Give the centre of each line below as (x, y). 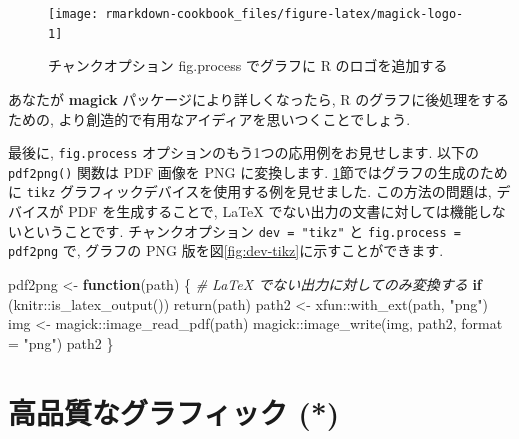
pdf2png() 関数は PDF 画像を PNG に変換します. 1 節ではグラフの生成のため (258, 171)
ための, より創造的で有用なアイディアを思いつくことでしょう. (209, 118)
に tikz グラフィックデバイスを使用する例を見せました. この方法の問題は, (250, 191)
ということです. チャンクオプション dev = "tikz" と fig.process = (241, 230)
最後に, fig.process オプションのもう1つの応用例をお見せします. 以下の (244, 152)
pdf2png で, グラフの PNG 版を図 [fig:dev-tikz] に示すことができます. (226, 250)
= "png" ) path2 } (61, 342)
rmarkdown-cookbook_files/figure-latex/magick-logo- (284, 14)
